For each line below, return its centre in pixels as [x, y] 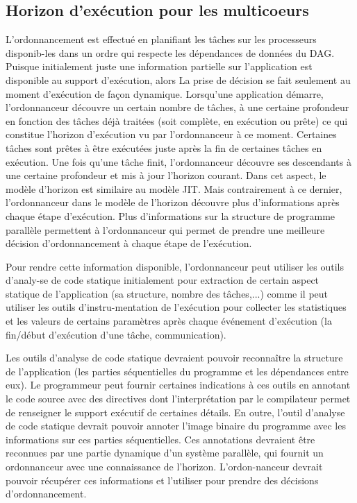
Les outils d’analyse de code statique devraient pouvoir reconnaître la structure [174, 358]
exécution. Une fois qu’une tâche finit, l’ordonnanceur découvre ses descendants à [178, 161]
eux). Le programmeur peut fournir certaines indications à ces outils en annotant [178, 385]
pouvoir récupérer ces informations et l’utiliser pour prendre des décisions [162, 480]
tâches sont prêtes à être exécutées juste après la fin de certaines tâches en [164, 147]
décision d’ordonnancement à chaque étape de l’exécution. [129, 243]
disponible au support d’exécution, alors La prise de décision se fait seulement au [178, 79]
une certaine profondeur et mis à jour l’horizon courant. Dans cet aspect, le [166, 175]
